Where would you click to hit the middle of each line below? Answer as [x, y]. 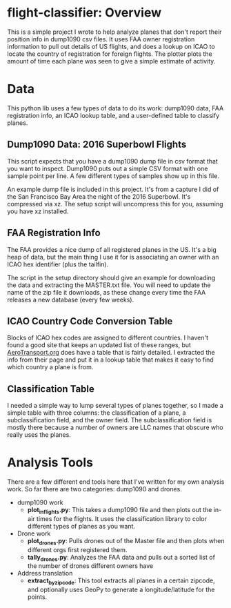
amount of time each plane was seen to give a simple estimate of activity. [111, 61]
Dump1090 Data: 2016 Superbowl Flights [97, 145]
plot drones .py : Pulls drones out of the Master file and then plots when [126, 541]
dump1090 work [40, 502]
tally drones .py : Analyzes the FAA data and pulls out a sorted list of [121, 558]
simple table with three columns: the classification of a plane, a [97, 413]
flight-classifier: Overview [84, 13]
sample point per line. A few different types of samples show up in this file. [113, 176]
